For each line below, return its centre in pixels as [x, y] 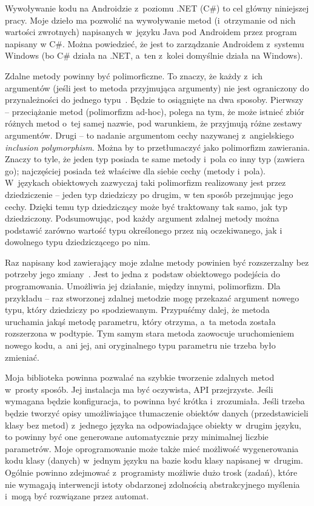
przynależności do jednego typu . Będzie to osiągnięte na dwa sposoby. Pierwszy [154, 100]
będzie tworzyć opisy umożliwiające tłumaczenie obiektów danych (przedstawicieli [157, 413]
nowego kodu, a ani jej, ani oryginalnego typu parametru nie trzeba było [140, 345]
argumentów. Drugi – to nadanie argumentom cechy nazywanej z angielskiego [149, 135]
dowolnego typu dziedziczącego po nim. [78, 242]
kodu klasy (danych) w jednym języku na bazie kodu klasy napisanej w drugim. [154, 460]
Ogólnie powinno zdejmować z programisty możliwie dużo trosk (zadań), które [151, 472]
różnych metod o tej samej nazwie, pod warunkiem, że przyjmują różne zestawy [154, 123]
